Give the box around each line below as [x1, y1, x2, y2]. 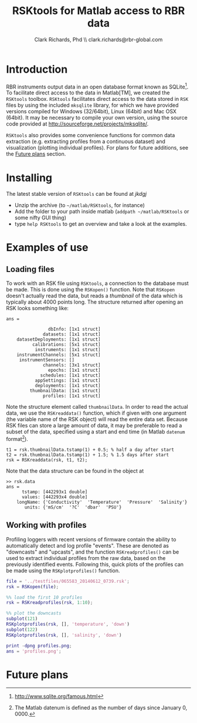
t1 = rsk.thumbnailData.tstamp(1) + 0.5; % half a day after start [6, 447, 175, 453]
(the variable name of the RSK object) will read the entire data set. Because [6, 416, 188, 423]
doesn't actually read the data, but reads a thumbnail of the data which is [6, 292, 183, 300]
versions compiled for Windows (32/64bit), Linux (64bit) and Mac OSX [6, 108, 177, 115]
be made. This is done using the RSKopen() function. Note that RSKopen [6, 286, 175, 293]
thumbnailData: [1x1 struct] [29, 388, 101, 394]
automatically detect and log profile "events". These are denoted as [6, 542, 169, 549]
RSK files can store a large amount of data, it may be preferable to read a [6, 422, 182, 429]
